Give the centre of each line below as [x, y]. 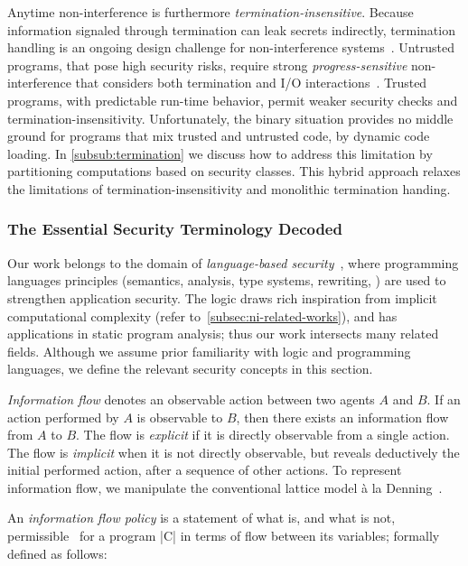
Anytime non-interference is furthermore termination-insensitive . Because [211, 12]
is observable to [180, 417]
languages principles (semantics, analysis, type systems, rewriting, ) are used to [227, 280]
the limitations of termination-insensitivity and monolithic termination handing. [229, 188]
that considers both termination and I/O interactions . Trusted [251, 83]
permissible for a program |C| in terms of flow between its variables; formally [224, 536]
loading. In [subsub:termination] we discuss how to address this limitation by [220, 153]
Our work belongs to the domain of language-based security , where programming [233, 262]
